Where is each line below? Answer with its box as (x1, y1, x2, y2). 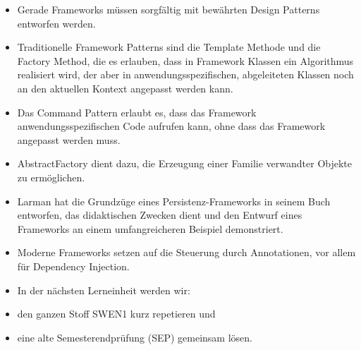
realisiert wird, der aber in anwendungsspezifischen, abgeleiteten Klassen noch (17, 67, 354, 82)
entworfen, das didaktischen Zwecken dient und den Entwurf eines (17, 207, 302, 222)
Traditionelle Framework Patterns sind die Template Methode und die (17, 40, 321, 54)
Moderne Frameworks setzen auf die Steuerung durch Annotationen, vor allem (17, 245, 356, 260)
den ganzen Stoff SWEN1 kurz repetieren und (17, 306, 216, 321)
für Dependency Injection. (17, 258, 130, 273)
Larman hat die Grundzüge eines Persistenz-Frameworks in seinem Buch (17, 193, 331, 208)
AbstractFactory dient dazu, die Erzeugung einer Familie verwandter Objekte (17, 156, 353, 171)
